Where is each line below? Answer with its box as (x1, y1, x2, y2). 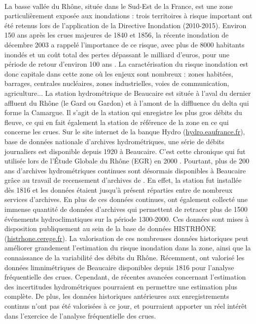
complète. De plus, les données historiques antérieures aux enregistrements (4, 291, 229, 301)
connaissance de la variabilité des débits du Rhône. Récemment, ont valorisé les (4, 252, 245, 263)
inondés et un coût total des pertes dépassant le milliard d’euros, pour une (4, 49, 230, 59)
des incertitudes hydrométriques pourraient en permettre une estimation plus (4, 281, 238, 291)
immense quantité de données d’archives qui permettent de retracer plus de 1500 (4, 204, 248, 214)
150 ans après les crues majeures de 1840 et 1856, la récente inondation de (4, 30, 229, 40)
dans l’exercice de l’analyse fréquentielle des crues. (4, 310, 156, 321)
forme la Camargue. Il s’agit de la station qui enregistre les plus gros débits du (4, 107, 242, 118)
